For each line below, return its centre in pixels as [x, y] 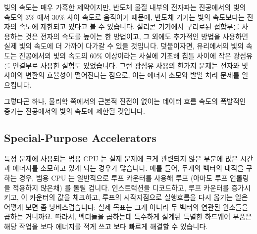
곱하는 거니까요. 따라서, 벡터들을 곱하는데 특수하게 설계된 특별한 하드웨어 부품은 [128, 216]
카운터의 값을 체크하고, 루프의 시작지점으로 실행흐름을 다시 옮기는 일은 [139, 197]
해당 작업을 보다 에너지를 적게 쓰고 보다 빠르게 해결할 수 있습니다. [106, 226]
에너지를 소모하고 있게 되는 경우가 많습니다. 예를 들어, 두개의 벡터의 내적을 [128, 168]
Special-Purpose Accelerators [80, 137]
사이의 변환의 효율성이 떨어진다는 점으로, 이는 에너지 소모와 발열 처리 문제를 [122, 75]
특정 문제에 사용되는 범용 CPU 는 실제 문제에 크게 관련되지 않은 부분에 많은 [121, 158]
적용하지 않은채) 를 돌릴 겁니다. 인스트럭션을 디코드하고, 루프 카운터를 [121, 187]
